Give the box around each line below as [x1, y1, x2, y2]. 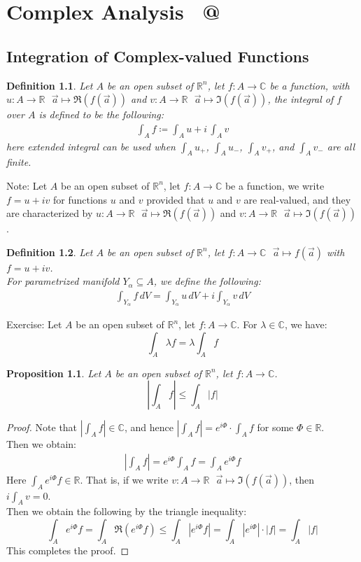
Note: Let [6, 178, 48, 192]
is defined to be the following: [38, 107, 164, 122]
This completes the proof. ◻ [6, 542, 129, 557]
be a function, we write [225, 178, 325, 192]
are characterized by [6, 206, 93, 220]
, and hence [124, 420, 174, 435]
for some [257, 420, 294, 435]
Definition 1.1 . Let [6, 78, 93, 92]
